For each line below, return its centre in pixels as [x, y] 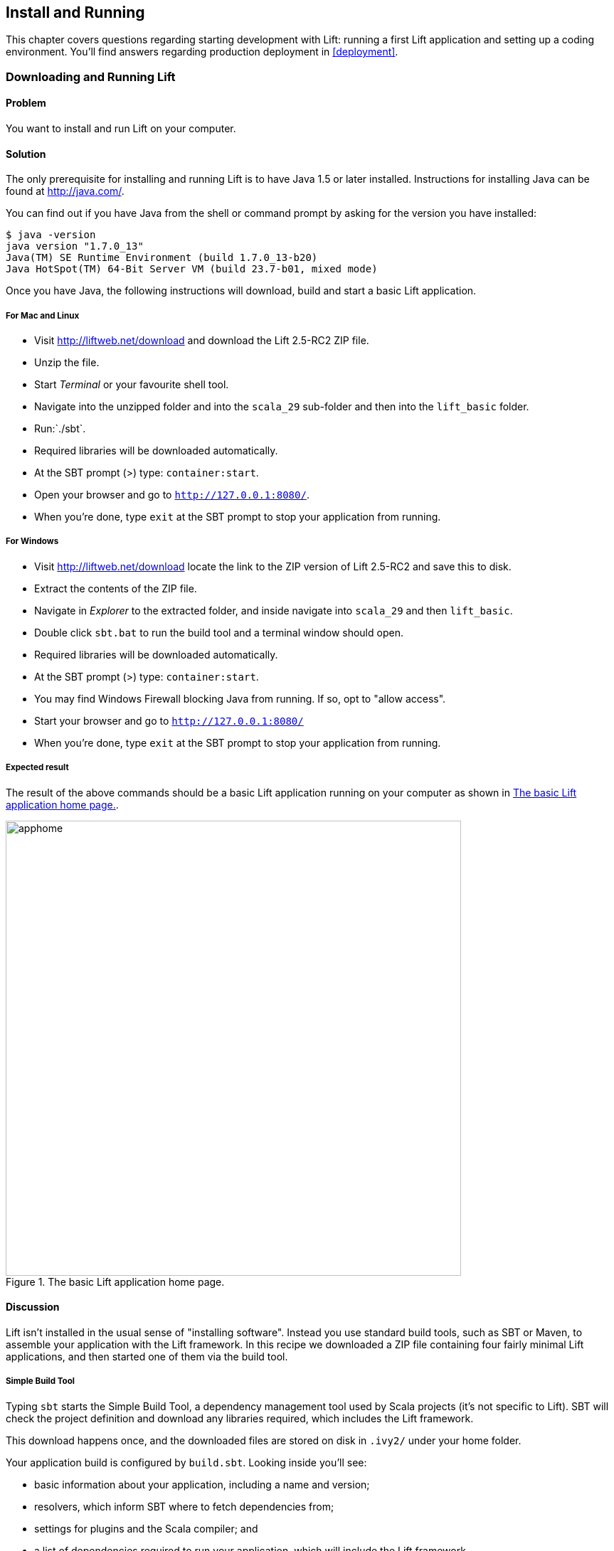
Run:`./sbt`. [60, 429]
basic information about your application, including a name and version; [202, 1484]
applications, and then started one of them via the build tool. [147, 1356]
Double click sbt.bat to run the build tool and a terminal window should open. [219, 632]
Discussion [33, 1307]
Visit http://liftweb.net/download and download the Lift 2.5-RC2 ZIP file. [202, 341]
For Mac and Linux [43, 315]
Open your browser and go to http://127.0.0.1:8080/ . [172, 495]
